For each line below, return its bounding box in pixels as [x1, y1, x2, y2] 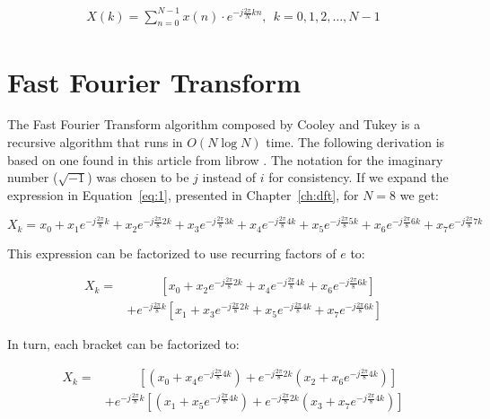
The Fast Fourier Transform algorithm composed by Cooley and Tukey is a [7, 115, 421, 134]
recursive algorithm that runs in [7, 133, 183, 152]
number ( [7, 168, 58, 187]
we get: [399, 185, 439, 204]
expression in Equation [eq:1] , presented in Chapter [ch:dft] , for [7, 185, 359, 204]
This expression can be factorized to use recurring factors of [7, 243, 337, 262]
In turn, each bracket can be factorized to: [7, 335, 240, 354]
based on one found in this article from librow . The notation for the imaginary [7, 150, 443, 169]
